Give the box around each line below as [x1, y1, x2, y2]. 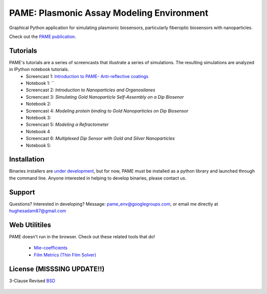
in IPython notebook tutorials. [9, 67, 69, 73]
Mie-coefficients [34, 245, 68, 251]
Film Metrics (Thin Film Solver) [34, 252, 96, 257]
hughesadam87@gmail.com [9, 208, 66, 214]
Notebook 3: [26, 114, 51, 120]
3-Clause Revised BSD [9, 278, 55, 284]
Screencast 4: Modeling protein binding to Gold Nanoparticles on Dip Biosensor [26, 108, 189, 113]
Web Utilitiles [9, 220, 51, 229]
